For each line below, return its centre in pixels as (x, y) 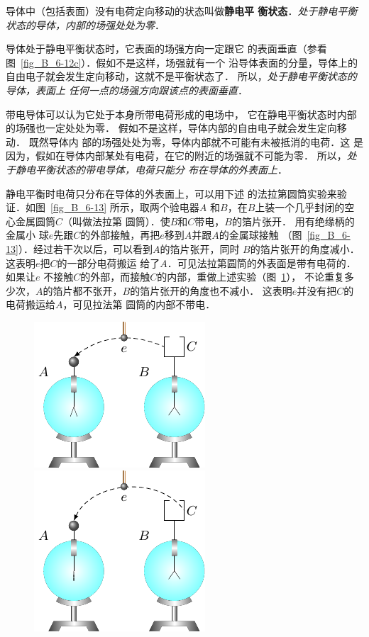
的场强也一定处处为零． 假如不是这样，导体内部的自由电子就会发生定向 (171, 128)
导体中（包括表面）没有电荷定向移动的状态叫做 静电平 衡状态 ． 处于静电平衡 (182, 11)
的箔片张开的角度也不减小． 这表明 (211, 290)
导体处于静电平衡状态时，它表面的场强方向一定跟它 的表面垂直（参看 (166, 49)
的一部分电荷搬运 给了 (109, 263)
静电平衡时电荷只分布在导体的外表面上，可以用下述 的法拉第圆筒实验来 (171, 193)
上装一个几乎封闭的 (300, 207)
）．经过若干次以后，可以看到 (85, 248)
